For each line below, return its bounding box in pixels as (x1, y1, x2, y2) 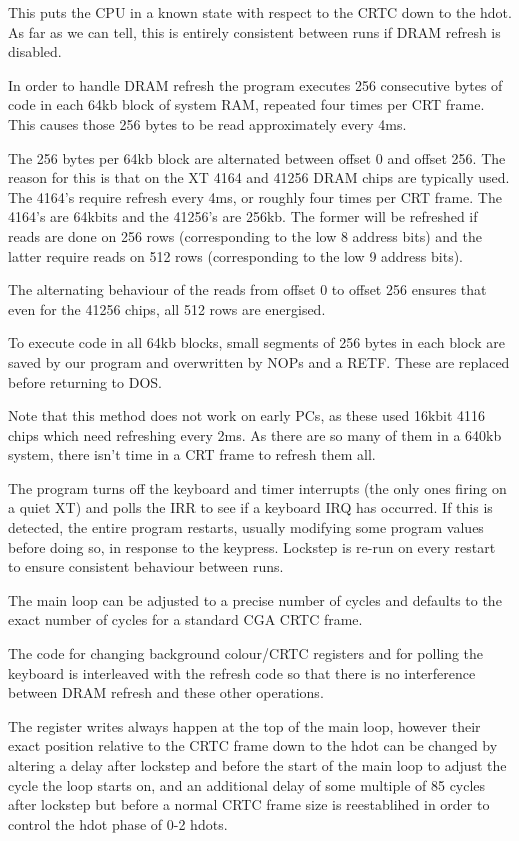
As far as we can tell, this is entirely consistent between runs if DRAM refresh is (8, 21, 501, 42)
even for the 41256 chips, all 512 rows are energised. (8, 298, 326, 319)
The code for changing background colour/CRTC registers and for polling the (8, 643, 484, 664)
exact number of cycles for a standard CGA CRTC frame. (8, 609, 363, 630)
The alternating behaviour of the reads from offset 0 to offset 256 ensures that (8, 279, 487, 300)
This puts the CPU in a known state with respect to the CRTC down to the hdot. (8, 2, 512, 22)
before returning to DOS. (8, 371, 162, 392)
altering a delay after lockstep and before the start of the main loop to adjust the (8, 755, 507, 775)
